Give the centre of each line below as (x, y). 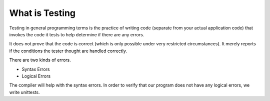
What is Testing (42, 13)
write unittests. (24, 92)
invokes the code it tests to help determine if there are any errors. (77, 34)
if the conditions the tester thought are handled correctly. (68, 51)
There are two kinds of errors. (40, 60)
